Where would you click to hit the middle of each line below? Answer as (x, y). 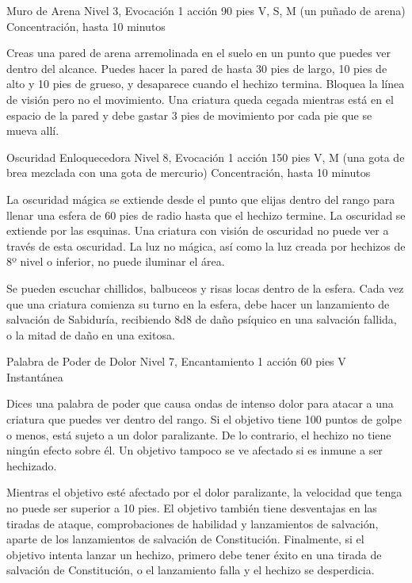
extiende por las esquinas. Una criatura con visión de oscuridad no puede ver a (198, 230)
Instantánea (35, 376)
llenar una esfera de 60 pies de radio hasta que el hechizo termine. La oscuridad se (206, 215)
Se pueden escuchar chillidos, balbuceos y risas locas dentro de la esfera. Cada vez (205, 288)
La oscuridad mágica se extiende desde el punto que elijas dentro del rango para (201, 199)
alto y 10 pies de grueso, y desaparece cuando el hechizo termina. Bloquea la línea (206, 84)
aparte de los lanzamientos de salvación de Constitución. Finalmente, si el (185, 539)
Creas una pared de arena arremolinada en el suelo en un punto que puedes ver (199, 53)
